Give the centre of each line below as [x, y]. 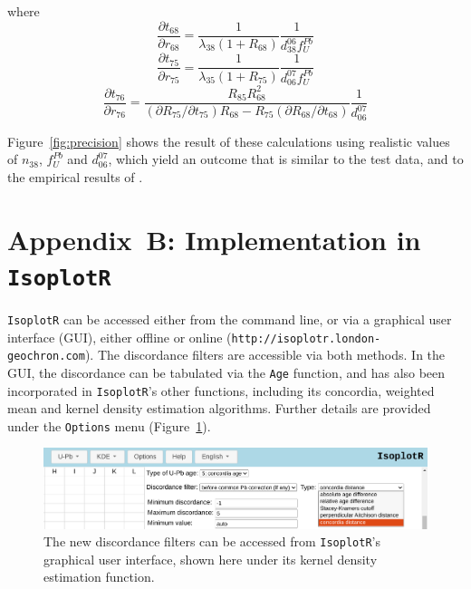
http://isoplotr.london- [306, 338]
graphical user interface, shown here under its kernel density [211, 559]
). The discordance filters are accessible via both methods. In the [265, 355]
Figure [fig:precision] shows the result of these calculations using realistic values [229, 141]
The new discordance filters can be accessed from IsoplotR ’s [212, 541]
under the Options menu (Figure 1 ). [109, 425]
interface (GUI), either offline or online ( [120, 337]
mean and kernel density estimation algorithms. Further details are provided [219, 408]
